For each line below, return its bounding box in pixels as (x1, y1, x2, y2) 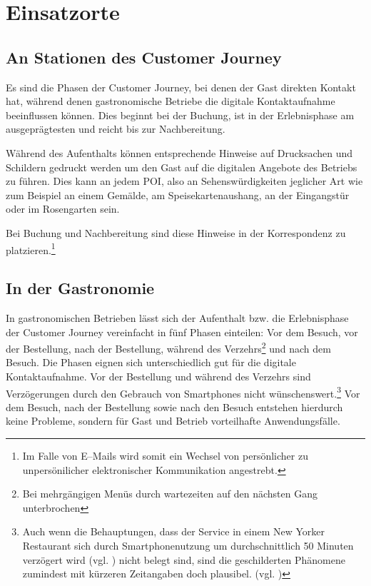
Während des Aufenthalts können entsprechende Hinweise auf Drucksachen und (6, 145, 353, 160)
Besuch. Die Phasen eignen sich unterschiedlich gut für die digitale (6, 355, 296, 370)
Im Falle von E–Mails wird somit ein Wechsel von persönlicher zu (22, 448, 308, 463)
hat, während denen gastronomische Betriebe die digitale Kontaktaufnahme (6, 94, 335, 108)
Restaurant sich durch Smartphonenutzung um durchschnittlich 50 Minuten (22, 538, 354, 552)
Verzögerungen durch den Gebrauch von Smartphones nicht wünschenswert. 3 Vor (6, 383, 360, 400)
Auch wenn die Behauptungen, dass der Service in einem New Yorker (22, 524, 325, 539)
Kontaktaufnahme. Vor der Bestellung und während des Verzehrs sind (6, 369, 311, 383)
